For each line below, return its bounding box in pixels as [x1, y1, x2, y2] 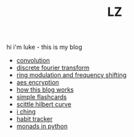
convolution [16, 56, 50, 65]
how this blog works [16, 85, 74, 94]
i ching [16, 107, 36, 116]
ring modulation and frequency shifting [16, 71, 127, 79]
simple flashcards [16, 93, 67, 101]
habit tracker [16, 115, 53, 123]
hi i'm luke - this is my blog [6, 43, 83, 52]
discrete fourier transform [16, 63, 90, 72]
